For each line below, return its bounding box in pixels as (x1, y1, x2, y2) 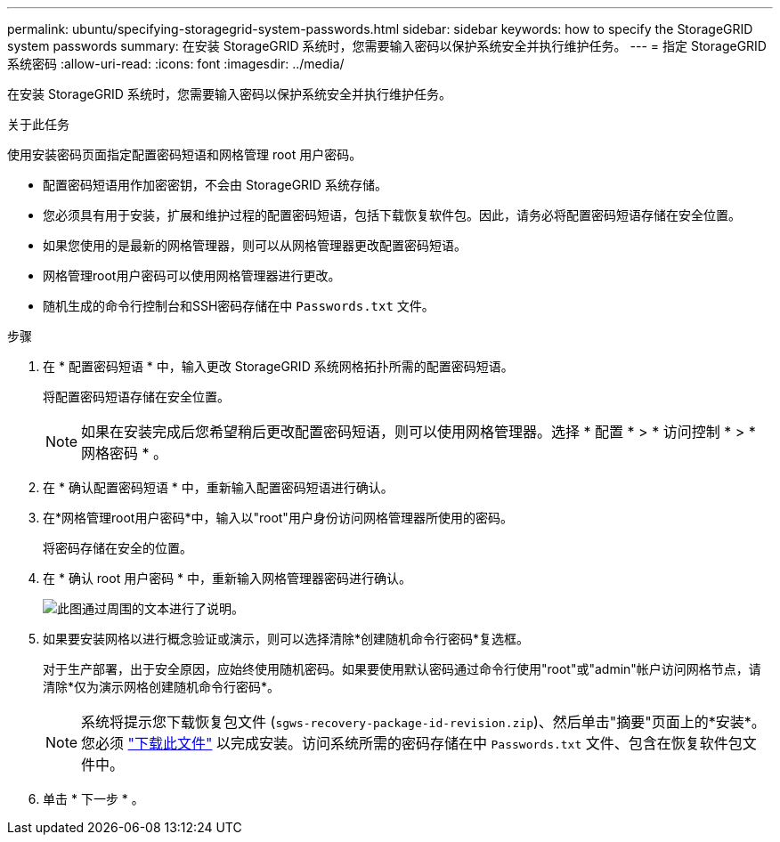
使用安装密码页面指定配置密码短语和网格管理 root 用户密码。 (7, 147, 362, 162)
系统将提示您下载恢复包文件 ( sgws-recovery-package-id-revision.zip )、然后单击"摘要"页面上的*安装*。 (81, 713, 766, 731)
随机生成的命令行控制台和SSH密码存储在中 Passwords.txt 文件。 (43, 298, 435, 313)
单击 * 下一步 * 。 (43, 791, 144, 806)
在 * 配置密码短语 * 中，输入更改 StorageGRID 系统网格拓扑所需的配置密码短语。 (43, 359, 514, 374)
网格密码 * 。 (81, 444, 168, 462)
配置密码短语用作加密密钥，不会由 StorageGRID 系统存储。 (43, 177, 387, 192)
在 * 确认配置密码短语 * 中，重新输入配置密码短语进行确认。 (43, 480, 394, 495)
